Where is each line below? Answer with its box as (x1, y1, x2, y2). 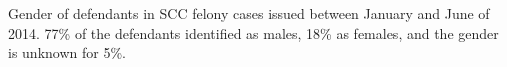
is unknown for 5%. (8, 42, 126, 63)
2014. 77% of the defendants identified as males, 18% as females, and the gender (8, 22, 499, 43)
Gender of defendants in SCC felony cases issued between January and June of (8, 3, 490, 23)
